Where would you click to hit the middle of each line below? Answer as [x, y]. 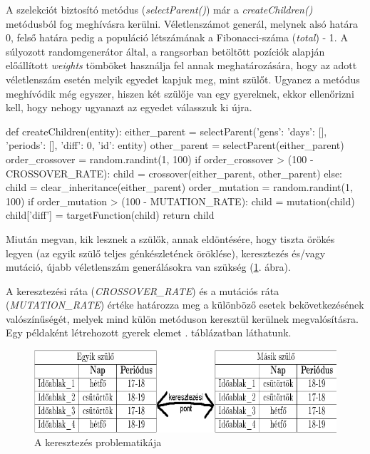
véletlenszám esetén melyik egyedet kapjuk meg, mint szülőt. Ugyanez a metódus [183, 79]
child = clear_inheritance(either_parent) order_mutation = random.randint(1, [179, 187]
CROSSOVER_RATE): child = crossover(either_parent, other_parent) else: [174, 173]
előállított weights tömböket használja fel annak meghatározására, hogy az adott [181, 65]
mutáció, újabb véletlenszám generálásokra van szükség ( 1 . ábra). [148, 267]
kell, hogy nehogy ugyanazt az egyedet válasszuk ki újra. [129, 107]
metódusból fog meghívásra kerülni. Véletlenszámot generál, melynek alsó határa [182, 23]
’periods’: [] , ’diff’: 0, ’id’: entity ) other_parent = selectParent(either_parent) [175, 145]
